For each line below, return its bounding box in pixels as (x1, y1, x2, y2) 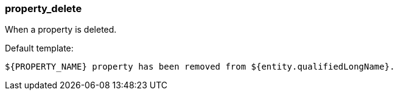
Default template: (5, 43, 74, 54)
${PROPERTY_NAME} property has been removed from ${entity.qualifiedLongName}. (5, 62, 395, 72)
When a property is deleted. (5, 24, 117, 35)
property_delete (5, 2, 82, 15)
